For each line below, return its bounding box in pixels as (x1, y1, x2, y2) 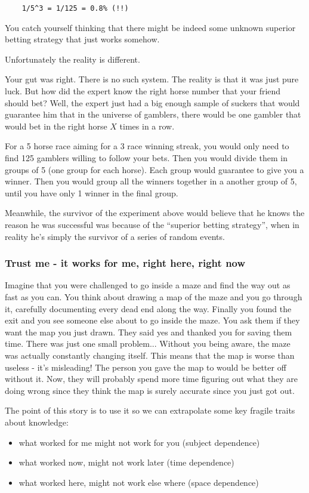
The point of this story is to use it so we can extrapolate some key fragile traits (5, 404, 295, 417)
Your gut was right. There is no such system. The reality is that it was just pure (5, 73, 299, 85)
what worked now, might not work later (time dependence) (18, 456, 234, 469)
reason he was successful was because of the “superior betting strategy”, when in (5, 218, 299, 230)
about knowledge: (5, 415, 69, 428)
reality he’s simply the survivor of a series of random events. (5, 230, 225, 242)
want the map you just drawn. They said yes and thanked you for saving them (5, 325, 292, 338)
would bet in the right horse (5, 119, 107, 132)
